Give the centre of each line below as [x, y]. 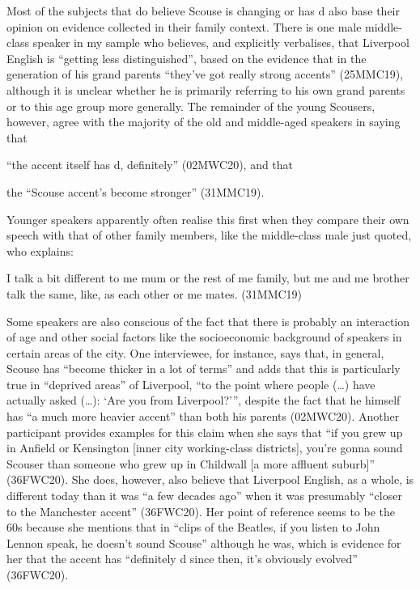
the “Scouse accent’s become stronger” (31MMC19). [136, 191]
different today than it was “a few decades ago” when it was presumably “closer [204, 496]
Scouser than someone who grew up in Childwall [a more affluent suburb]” [191, 463]
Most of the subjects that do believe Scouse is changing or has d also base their [203, 11]
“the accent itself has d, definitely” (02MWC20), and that [150, 165]
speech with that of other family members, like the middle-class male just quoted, [209, 235]
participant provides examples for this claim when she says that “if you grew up [205, 432]
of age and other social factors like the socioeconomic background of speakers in [204, 337]
